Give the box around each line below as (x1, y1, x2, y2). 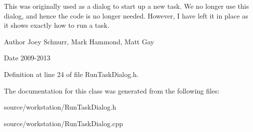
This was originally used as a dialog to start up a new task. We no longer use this (4, 1, 249, 11)
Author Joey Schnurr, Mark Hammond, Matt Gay (4, 36, 154, 46)
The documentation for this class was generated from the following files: (4, 85, 220, 95)
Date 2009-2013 (4, 53, 50, 63)
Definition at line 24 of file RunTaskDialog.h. (4, 69, 139, 79)
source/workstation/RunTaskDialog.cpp (4, 118, 123, 128)
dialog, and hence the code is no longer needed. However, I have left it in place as (4, 10, 249, 20)
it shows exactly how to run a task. (4, 20, 110, 30)
